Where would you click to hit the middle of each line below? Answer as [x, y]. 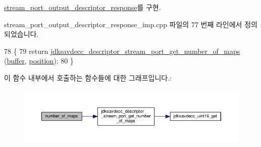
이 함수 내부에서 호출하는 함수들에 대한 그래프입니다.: [88, 77]
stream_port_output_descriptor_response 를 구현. [83, 7]
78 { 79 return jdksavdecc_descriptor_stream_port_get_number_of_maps [122, 51]
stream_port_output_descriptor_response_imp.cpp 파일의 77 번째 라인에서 [123, 24]
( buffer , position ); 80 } [39, 61]
